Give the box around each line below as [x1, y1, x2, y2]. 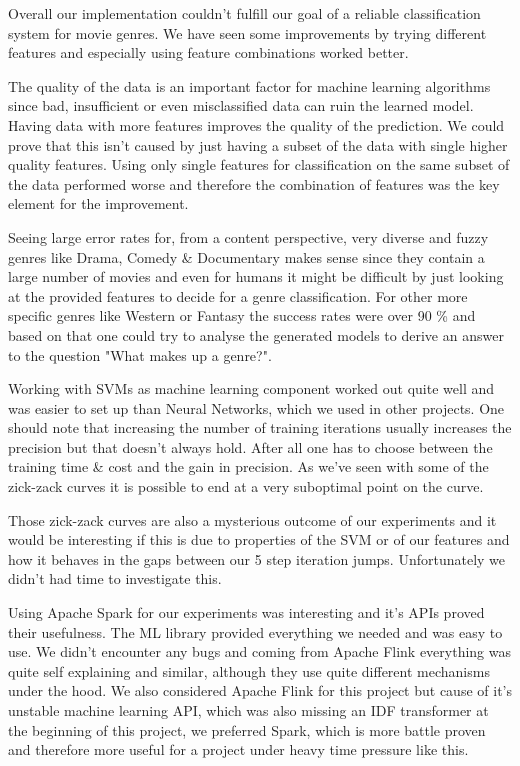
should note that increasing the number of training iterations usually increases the [8, 417, 512, 438]
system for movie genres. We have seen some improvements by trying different [8, 22, 487, 43]
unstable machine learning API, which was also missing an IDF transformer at [8, 700, 489, 720]
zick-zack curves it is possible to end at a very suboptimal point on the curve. [8, 476, 484, 497]
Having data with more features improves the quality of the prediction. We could [8, 114, 505, 135]
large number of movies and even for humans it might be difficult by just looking [8, 266, 504, 287]
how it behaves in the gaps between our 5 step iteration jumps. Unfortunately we [8, 548, 506, 569]
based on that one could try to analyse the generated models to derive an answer [8, 324, 504, 345]
